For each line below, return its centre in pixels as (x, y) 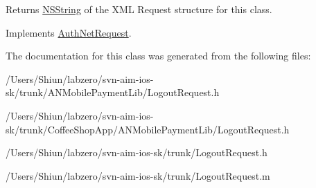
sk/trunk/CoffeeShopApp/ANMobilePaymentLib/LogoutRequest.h (148, 129)
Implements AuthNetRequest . (69, 32)
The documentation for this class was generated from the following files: (158, 56)
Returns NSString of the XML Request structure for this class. (139, 9)
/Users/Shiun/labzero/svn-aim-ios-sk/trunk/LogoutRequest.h (137, 152)
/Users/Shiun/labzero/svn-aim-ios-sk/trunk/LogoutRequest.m (138, 175)
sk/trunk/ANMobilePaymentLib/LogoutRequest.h (113, 92)
